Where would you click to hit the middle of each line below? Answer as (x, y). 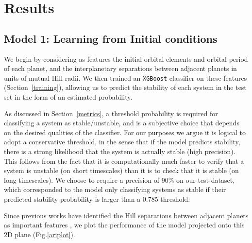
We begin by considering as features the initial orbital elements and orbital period (126, 59)
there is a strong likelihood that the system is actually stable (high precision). (120, 151)
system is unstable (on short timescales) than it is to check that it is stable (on (121, 170)
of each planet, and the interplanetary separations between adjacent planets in (120, 68)
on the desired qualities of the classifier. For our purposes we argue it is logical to (125, 132)
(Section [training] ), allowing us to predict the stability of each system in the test (125, 87)
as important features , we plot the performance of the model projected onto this (124, 225)
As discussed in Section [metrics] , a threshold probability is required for (111, 113)
